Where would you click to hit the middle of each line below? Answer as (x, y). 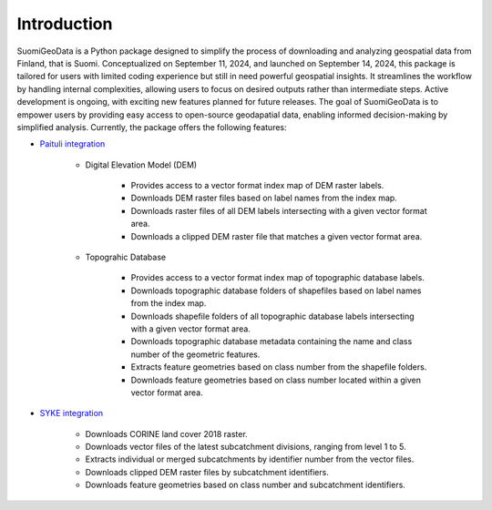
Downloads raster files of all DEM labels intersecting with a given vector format (279, 210)
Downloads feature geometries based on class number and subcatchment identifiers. (245, 485)
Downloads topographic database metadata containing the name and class (272, 342)
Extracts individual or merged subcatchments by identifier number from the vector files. (250, 459)
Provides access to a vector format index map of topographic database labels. (278, 278)
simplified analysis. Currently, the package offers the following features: (152, 127)
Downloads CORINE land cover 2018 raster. (166, 433)
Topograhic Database (126, 257)
